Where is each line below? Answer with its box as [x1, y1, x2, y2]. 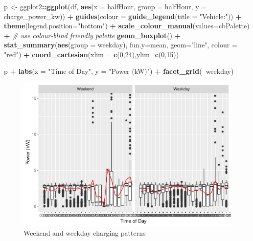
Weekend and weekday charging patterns [23, 228, 146, 238]
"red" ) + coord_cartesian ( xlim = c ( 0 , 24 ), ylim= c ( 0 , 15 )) [4, 49, 179, 59]
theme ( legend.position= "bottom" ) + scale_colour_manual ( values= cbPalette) [4, 21, 250, 31]
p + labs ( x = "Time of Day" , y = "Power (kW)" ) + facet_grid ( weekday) [4, 66, 234, 76]
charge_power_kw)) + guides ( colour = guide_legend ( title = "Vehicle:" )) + [4, 11, 242, 21]
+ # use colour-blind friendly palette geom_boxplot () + [4, 30, 181, 40]
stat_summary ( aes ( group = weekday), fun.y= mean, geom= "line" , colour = [4, 40, 237, 50]
